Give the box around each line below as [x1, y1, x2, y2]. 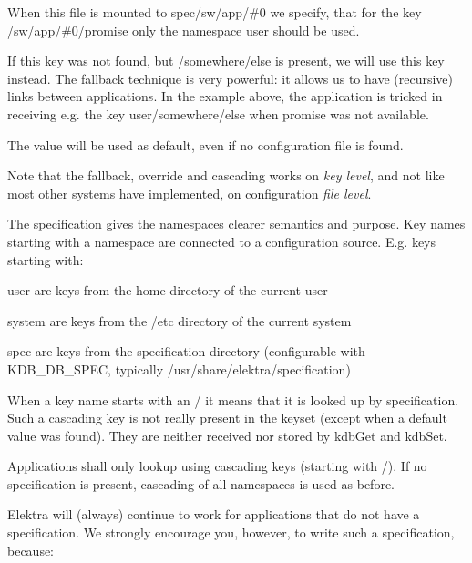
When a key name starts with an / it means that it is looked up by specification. [7, 390, 459, 409]
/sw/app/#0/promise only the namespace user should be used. [7, 20, 360, 39]
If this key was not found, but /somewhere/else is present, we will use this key [7, 51, 445, 70]
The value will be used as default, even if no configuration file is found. [7, 135, 404, 154]
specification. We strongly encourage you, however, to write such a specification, [7, 523, 455, 542]
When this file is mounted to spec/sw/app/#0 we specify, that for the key [7, 3, 422, 21]
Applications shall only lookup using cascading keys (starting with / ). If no [7, 456, 427, 476]
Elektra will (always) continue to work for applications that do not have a [7, 505, 420, 524]
